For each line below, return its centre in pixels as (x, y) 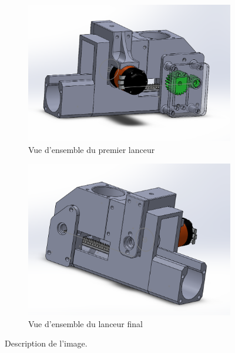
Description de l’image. (46, 343)
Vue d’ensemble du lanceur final (85, 323)
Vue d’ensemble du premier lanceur (92, 149)
